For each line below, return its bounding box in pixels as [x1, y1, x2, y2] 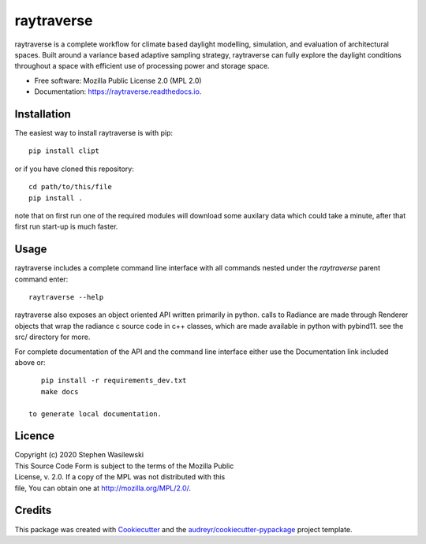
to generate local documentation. [28, 409, 162, 418]
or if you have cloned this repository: [14, 164, 134, 173]
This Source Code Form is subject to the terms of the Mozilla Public [14, 461, 234, 471]
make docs [40, 387, 79, 396]
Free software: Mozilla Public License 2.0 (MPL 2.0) [34, 76, 202, 85]
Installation [14, 107, 71, 121]
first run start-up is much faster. [14, 222, 118, 232]
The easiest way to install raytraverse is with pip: [14, 129, 174, 138]
